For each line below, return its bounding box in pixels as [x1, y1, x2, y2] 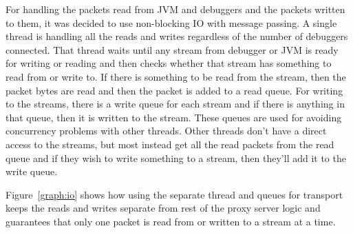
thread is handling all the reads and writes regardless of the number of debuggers [6, 29, 348, 43]
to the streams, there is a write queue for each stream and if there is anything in [6, 97, 345, 111]
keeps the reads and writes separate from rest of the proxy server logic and [6, 201, 321, 215]
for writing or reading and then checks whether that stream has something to [6, 56, 332, 70]
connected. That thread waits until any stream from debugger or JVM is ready [6, 42, 339, 57]
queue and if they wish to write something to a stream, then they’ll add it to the [6, 150, 346, 165]
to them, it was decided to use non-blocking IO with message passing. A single [6, 15, 337, 30]
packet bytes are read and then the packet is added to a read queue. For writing [6, 83, 343, 97]
